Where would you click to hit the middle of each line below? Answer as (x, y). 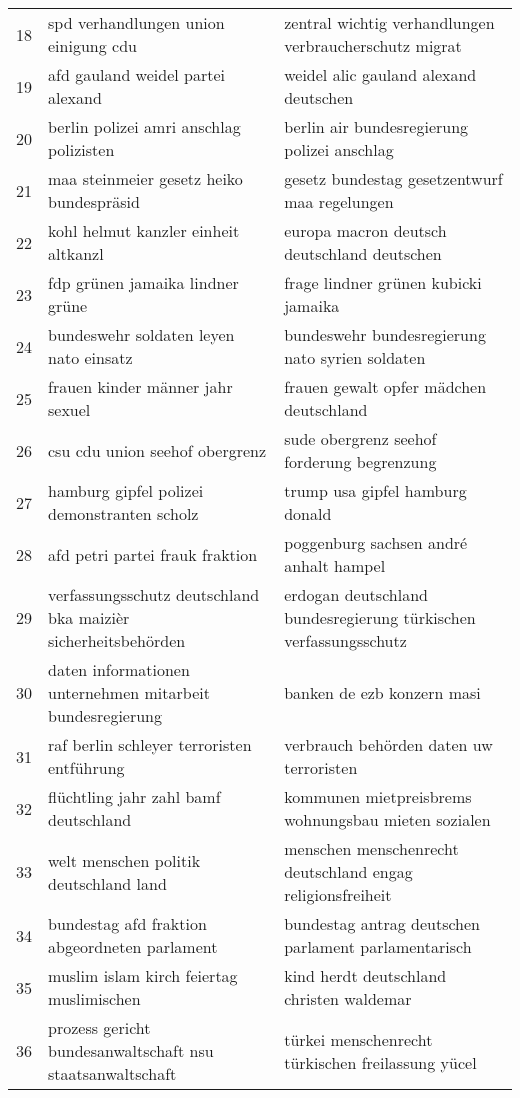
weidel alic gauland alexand (380, 74)
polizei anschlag (339, 149)
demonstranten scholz (123, 513)
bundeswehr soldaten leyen (141, 334)
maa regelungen (339, 201)
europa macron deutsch (365, 230)
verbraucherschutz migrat (373, 45)
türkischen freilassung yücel (380, 1062)
